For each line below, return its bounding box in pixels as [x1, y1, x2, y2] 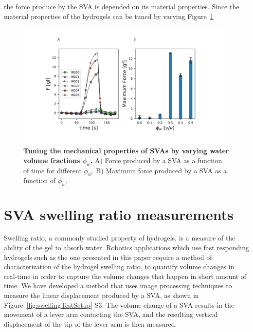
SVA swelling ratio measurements [4, 204, 234, 224]
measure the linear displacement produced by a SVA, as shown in [4, 290, 199, 300]
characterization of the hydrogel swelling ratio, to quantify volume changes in [4, 261, 235, 272]
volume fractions [23, 155, 80, 165]
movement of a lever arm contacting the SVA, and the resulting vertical [4, 309, 217, 319]
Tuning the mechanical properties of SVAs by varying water [23, 146, 229, 156]
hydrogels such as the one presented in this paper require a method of [4, 252, 212, 262]
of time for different [23, 165, 82, 175]
